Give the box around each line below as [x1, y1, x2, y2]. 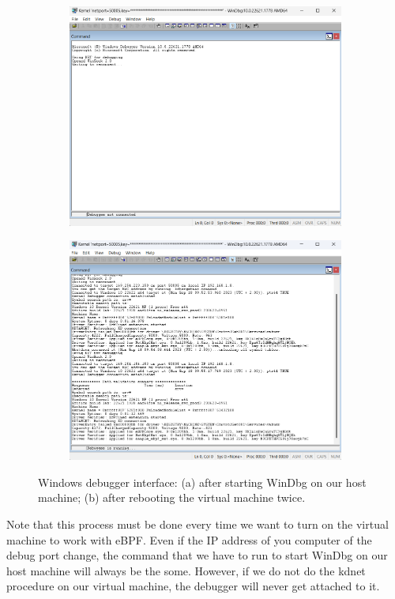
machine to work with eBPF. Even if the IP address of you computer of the [6, 531, 372, 548]
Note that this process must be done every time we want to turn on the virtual [6, 515, 389, 532]
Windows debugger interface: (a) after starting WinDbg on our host [38, 473, 367, 490]
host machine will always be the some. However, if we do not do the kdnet [6, 562, 366, 578]
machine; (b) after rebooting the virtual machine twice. [38, 489, 306, 506]
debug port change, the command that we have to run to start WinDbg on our [6, 547, 388, 563]
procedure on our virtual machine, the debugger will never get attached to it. [6, 578, 380, 594]
